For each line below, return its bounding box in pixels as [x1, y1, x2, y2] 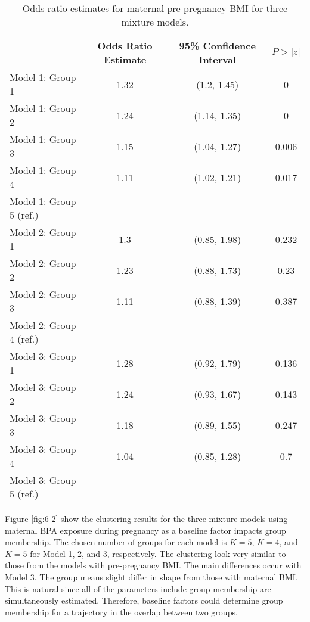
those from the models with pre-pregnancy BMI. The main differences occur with [5, 559, 302, 571]
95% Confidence [179, 39, 256, 52]
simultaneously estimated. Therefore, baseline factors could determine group [5, 594, 283, 607]
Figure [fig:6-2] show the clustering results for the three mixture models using [5, 512, 288, 524]
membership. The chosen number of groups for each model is [5, 536, 227, 548]
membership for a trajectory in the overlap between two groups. [5, 605, 238, 618]
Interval [199, 52, 236, 66]
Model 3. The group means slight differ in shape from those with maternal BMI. [5, 570, 298, 583]
